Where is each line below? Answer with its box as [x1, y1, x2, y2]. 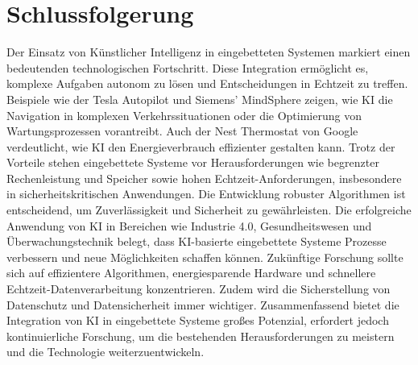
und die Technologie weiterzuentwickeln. [6, 343, 205, 360]
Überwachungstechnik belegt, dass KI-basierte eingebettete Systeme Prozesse [6, 233, 387, 250]
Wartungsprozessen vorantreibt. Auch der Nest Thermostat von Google [6, 122, 358, 139]
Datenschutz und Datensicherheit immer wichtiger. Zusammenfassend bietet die [6, 296, 399, 313]
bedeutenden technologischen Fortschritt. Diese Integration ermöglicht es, [6, 59, 369, 76]
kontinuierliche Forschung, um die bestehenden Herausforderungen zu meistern [6, 327, 395, 344]
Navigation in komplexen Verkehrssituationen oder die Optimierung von [6, 106, 362, 123]
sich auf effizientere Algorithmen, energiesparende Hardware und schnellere [6, 264, 376, 281]
